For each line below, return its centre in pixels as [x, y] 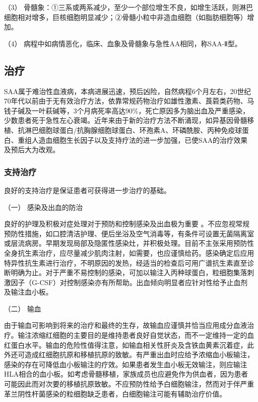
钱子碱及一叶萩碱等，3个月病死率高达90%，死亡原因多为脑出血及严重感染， [127, 110]
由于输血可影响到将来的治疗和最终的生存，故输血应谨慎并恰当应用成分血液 [126, 325]
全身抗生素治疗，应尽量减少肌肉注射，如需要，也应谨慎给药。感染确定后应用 [129, 252]
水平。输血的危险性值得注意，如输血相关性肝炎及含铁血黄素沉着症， [136, 345]
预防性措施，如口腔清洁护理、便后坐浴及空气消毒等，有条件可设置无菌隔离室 [129, 233]
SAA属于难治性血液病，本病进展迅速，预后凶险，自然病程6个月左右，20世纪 [128, 91]
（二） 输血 [23, 308]
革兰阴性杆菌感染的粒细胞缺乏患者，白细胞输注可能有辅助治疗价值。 [115, 393]
